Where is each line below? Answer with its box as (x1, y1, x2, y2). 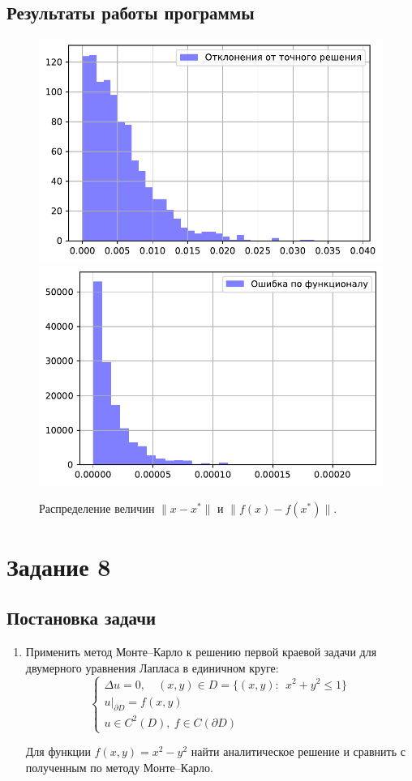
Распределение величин (39, 500, 155, 517)
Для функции (25, 743, 91, 760)
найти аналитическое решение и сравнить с (191, 743, 406, 760)
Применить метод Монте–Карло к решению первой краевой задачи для (25, 643, 377, 660)
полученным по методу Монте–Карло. (25, 758, 213, 775)
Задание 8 (6, 549, 111, 583)
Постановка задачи (6, 605, 157, 630)
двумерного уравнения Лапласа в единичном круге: (25, 659, 279, 676)
